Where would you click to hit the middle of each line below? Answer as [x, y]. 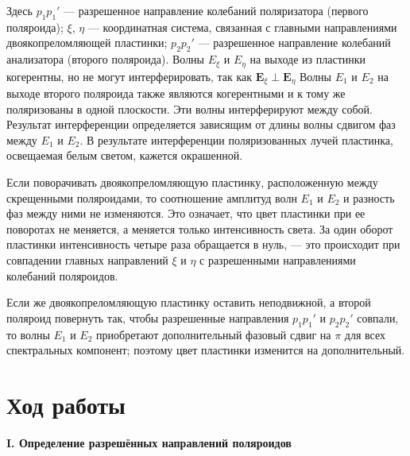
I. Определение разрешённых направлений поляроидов [149, 442]
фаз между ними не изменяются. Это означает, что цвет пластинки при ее [186, 213]
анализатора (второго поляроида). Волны [106, 59]
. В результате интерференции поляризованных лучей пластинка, [236, 139]
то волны [28, 334]
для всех [365, 334]
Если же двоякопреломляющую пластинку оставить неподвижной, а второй [189, 302]
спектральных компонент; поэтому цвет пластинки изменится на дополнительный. [206, 350]
